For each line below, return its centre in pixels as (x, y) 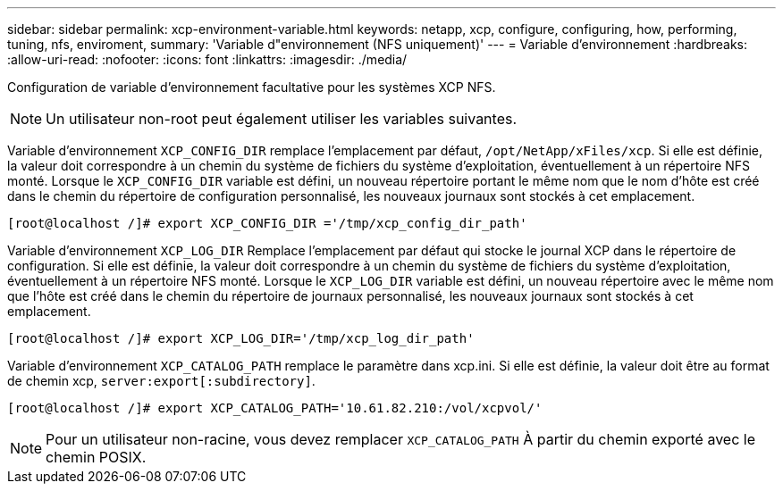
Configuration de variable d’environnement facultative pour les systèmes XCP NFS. (252, 87)
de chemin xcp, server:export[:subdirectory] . (161, 381)
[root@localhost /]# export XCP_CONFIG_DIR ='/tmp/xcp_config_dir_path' (267, 223)
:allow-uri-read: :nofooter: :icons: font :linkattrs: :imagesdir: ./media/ (207, 59)
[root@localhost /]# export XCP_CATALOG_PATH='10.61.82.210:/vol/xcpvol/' (275, 408)
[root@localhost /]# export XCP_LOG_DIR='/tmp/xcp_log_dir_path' (241, 338)
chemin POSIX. (96, 457)
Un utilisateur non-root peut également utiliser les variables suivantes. (282, 119)
